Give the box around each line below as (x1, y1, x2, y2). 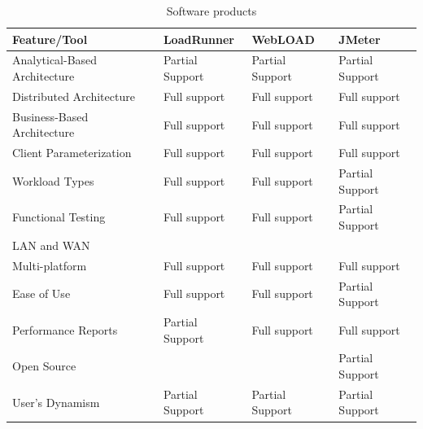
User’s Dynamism (12, 393, 100, 410)
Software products (166, 2, 257, 19)
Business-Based (12, 107, 89, 125)
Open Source (12, 357, 76, 374)
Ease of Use (12, 285, 71, 302)
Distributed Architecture (12, 87, 135, 104)
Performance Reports (12, 321, 118, 338)
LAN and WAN (12, 236, 90, 253)
